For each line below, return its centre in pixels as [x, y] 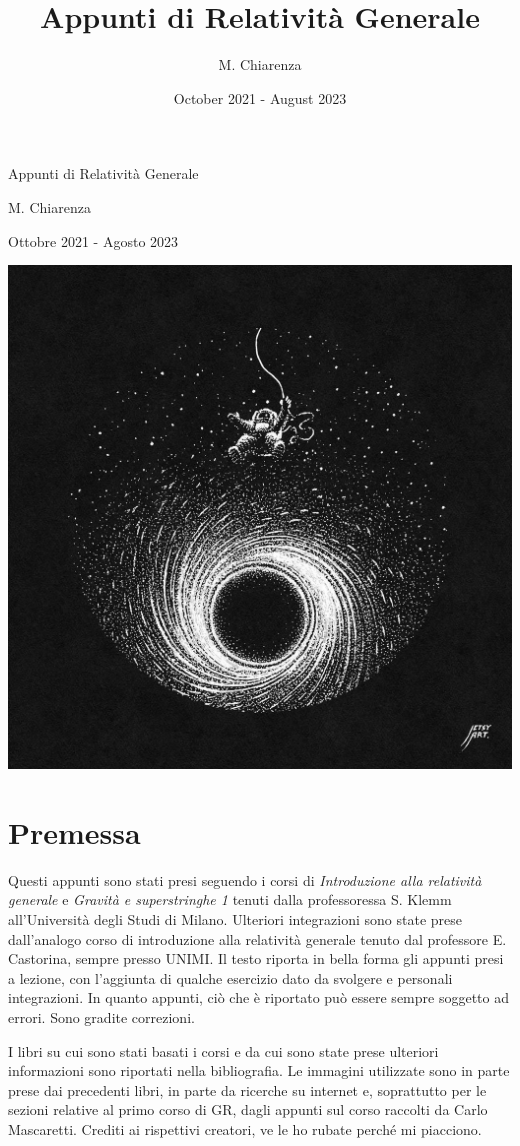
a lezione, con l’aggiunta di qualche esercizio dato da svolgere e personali [230, 977]
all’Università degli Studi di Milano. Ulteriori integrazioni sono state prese [235, 919]
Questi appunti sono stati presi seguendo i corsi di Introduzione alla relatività [245, 879]
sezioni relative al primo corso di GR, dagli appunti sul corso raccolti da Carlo [248, 1109]
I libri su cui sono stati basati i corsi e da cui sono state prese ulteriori [223, 1050]
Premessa [74, 831]
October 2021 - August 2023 [260, 97]
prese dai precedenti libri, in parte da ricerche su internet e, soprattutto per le [247, 1089]
